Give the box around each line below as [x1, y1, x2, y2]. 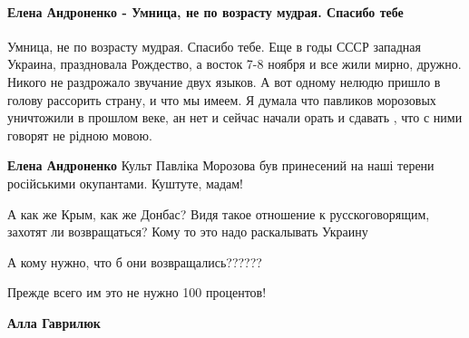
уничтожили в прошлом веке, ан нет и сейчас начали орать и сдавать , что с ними [7, 108, 463, 127]
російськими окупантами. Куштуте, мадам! [7, 173, 244, 192]
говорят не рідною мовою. [7, 125, 152, 144]
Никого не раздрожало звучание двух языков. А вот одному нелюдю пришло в [7, 72, 441, 91]
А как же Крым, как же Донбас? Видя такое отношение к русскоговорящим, [7, 204, 430, 223]
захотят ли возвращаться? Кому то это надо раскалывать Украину [7, 222, 368, 241]
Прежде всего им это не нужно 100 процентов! [7, 283, 267, 302]
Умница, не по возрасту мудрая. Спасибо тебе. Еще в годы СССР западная [7, 36, 421, 55]
